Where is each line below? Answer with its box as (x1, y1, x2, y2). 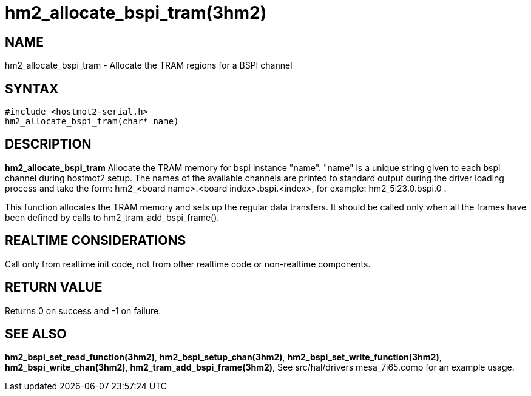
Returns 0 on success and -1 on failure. (5, 305, 161, 316)
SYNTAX (5, 81, 59, 96)
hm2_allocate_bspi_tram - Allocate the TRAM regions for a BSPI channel (5, 60, 293, 71)
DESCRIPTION (5, 136, 92, 152)
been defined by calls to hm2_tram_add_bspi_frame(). (5, 212, 220, 223)
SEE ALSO (5, 326, 67, 341)
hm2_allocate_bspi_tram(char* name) (5, 116, 179, 127)
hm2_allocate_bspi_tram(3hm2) (5, 2, 267, 23)
